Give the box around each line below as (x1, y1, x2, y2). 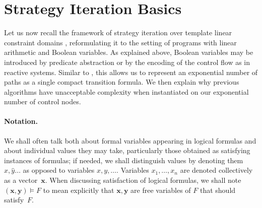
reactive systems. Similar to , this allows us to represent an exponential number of (4, 66, 258, 77)
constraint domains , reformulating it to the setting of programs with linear (4, 37, 237, 47)
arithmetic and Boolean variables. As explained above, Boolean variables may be (4, 47, 253, 57)
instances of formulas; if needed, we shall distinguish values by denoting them (4, 155, 243, 165)
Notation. (4, 116, 38, 126)
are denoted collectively (180, 165, 253, 175)
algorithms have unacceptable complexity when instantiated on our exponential (4, 86, 249, 97)
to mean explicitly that (43, 184, 114, 195)
